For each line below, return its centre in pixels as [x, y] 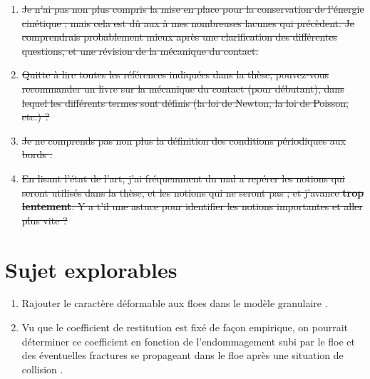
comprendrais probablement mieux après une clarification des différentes [180, 37]
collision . [42, 369]
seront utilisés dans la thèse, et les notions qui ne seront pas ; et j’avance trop [193, 192]
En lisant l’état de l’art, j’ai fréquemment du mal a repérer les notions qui [183, 178]
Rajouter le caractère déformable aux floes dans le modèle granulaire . [175, 303]
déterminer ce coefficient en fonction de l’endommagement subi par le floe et [188, 341]
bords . [37, 154]
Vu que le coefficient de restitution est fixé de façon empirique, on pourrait [185, 327]
